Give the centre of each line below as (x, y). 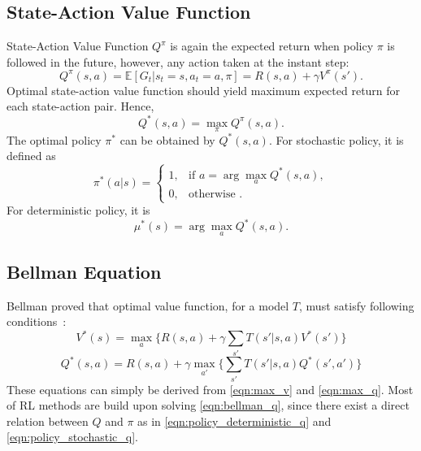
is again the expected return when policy (272, 46)
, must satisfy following (357, 305)
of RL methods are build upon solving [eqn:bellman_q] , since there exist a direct (208, 405)
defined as (31, 156)
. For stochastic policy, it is (336, 139)
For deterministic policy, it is (78, 210)
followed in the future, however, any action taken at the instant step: (178, 61)
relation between (48, 421)
